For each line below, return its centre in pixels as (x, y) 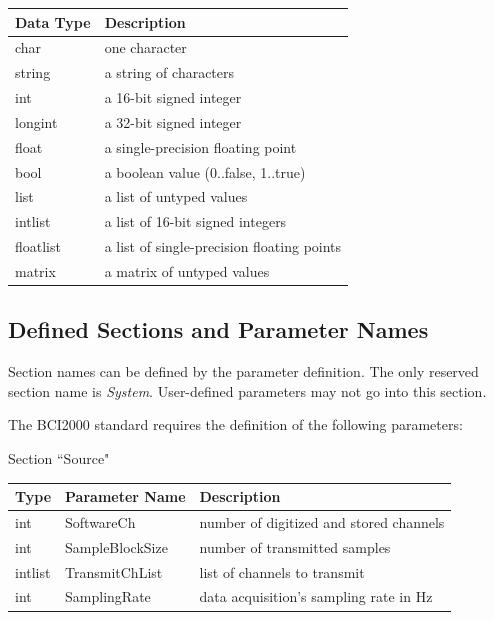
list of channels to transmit (282, 571)
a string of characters (169, 72)
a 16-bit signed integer (173, 97)
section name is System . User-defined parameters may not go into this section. (247, 390)
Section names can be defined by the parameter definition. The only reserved (243, 371)
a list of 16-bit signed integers (195, 221)
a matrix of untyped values (187, 270)
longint (36, 121)
